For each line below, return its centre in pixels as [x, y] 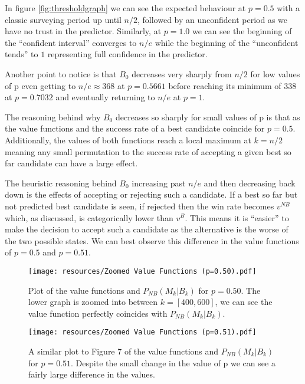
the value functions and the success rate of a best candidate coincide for [135, 128]
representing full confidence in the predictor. [127, 54]
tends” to [22, 54]
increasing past [159, 183]
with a [288, 8]
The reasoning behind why [53, 116]
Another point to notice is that [61, 73]
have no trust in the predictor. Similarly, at [83, 31]
